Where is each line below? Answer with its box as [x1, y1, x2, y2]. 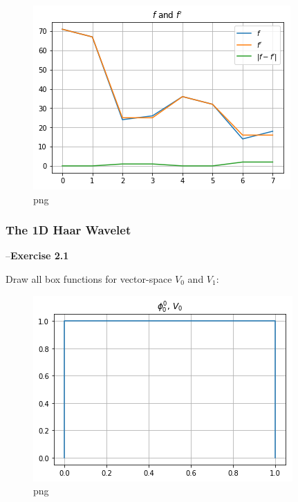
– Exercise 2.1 [6, 248, 69, 263]
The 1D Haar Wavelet [6, 221, 131, 239]
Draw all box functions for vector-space [6, 272, 172, 286]
